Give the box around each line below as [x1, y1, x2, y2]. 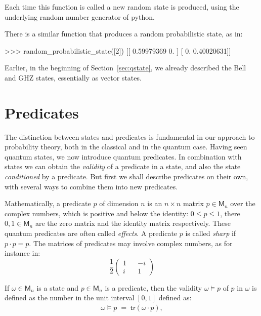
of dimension [99, 198, 139, 209]
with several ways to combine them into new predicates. [5, 181, 178, 191]
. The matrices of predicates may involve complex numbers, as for [29, 238, 233, 248]
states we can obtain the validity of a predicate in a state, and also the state [5, 161, 241, 172]
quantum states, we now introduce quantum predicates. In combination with [5, 151, 242, 162]
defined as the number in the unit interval [5, 292, 135, 303]
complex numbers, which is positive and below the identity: [5, 208, 189, 218]
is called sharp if [185, 228, 236, 239]
